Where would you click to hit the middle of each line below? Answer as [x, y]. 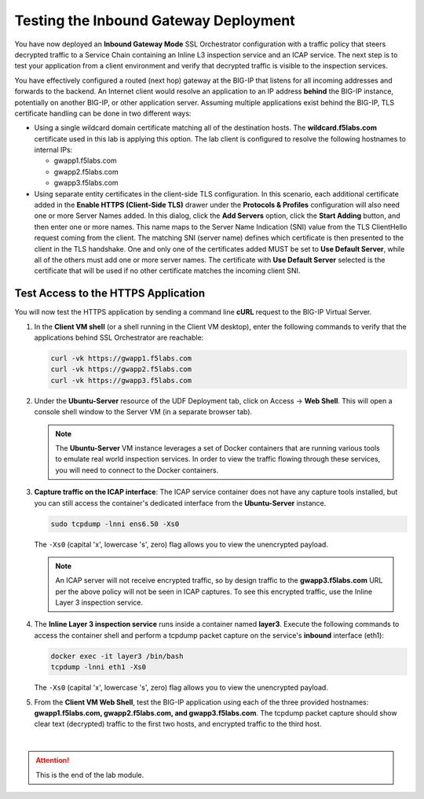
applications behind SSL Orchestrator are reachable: [119, 337]
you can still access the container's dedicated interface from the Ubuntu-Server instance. [180, 503]
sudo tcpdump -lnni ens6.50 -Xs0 [115, 524]
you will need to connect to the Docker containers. [137, 470]
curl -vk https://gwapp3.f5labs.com [121, 380]
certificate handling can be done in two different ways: [103, 113]
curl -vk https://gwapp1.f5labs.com [121, 359]
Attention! [53, 760]
